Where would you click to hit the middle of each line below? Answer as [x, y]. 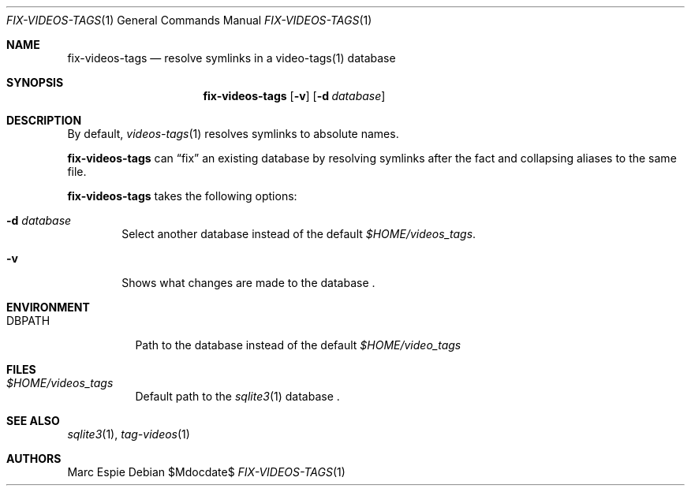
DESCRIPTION [44, 120]
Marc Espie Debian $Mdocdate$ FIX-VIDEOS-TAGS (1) [206, 472]
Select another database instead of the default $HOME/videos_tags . [299, 234]
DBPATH [28, 321]
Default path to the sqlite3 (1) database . [237, 396]
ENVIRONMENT [48, 307]
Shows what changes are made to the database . [248, 283]
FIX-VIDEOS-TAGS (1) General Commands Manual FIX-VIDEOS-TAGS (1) [189, 20]
